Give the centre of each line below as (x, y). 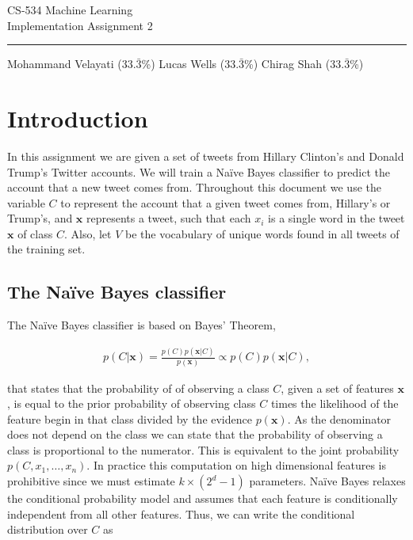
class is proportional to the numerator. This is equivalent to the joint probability (203, 449)
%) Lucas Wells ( (183, 64)
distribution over (48, 529)
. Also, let (88, 233)
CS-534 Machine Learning (70, 10)
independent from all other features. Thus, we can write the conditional (181, 513)
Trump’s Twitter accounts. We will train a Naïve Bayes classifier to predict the (199, 171)
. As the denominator (339, 418)
